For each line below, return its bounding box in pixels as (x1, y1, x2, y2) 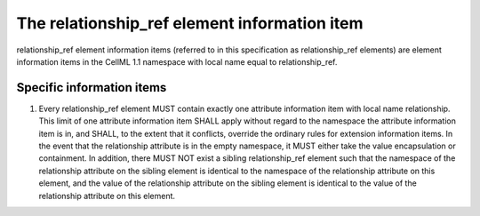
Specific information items (16, 80, 167, 95)
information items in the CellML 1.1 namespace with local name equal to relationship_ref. (16, 56, 338, 67)
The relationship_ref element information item (16, 13, 364, 33)
